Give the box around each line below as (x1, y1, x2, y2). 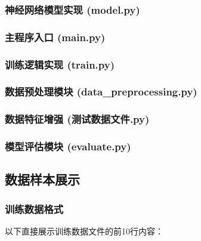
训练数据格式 (5, 201, 64, 216)
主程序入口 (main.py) (5, 29, 106, 44)
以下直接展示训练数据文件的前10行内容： (5, 225, 163, 237)
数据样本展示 (5, 170, 80, 189)
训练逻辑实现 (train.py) (5, 57, 115, 72)
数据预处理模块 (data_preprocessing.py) (5, 84, 197, 99)
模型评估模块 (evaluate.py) (5, 139, 131, 154)
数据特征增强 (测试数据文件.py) (5, 112, 150, 126)
